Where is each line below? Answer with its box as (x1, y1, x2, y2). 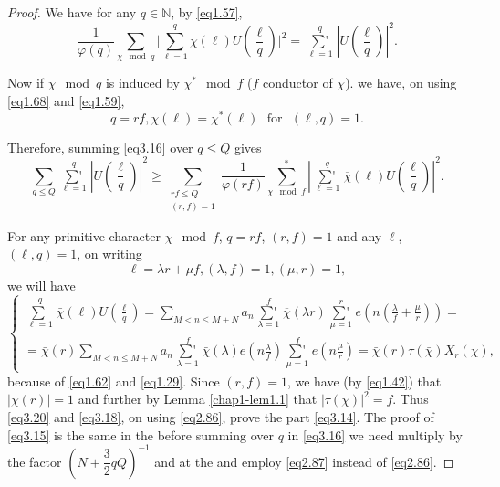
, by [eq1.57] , (171, 3, 243, 21)
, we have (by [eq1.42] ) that (286, 371, 442, 390)
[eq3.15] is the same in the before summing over (7, 425, 274, 444)
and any (337, 226, 382, 245)
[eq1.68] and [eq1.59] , (7, 91, 125, 111)
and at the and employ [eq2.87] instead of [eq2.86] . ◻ (154, 451, 454, 471)
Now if (7, 73, 45, 92)
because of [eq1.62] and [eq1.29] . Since (7, 371, 220, 390)
